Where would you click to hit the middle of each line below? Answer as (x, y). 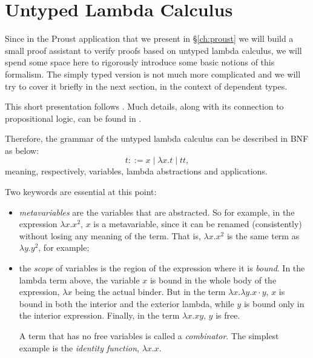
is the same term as (263, 235)
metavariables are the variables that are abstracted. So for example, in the (157, 212)
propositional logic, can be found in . (73, 118)
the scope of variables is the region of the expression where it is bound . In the (162, 268)
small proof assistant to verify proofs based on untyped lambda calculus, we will (153, 50)
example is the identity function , (79, 347)
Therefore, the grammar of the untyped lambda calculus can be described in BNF (157, 138)
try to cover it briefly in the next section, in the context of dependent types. (146, 86)
